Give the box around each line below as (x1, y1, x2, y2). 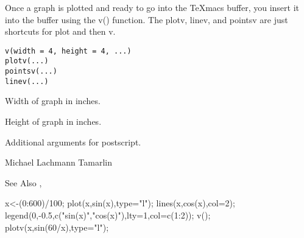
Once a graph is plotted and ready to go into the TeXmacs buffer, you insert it (5, 1, 299, 13)
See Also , (5, 176, 42, 189)
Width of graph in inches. (5, 94, 101, 107)
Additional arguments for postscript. (5, 135, 141, 148)
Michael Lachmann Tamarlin (5, 156, 113, 169)
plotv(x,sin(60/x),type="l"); (5, 220, 109, 233)
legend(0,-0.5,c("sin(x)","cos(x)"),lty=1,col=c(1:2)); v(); (5, 208, 211, 221)
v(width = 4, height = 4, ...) (5, 46, 132, 55)
